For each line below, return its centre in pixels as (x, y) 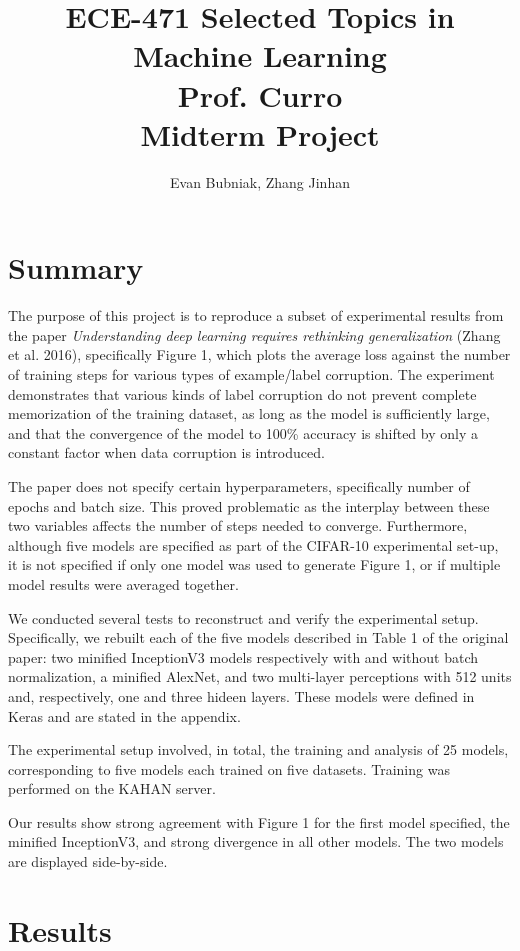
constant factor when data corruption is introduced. (166, 452)
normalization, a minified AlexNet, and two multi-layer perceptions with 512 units (260, 676)
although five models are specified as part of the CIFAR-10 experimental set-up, (253, 544)
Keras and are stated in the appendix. (124, 715)
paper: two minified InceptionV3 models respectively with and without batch (243, 656)
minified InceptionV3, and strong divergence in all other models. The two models (256, 841)
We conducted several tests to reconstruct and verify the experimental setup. (243, 617)
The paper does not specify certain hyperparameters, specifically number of (239, 485)
